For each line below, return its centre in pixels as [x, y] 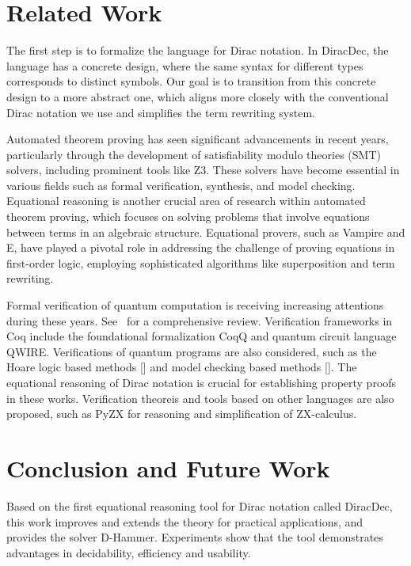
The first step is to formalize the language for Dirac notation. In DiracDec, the [198, 50]
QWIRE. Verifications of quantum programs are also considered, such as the [192, 351]
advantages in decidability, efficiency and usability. [129, 552]
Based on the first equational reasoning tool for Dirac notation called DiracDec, [200, 505]
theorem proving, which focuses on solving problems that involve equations [188, 217]
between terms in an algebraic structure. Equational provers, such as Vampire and [206, 232]
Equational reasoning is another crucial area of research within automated [186, 201]
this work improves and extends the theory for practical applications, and [185, 521]
